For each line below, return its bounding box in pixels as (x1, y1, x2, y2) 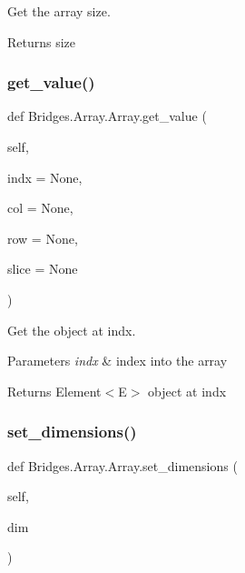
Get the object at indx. (7, 320, 136, 339)
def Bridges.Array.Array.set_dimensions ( (7, 456, 238, 475)
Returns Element (7, 381, 102, 400)
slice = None (7, 259, 78, 278)
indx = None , (7, 167, 83, 186)
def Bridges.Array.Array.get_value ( (7, 106, 207, 126)
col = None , (7, 198, 73, 217)
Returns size (7, 32, 76, 51)
